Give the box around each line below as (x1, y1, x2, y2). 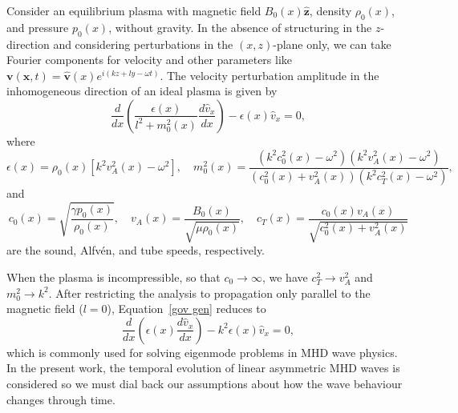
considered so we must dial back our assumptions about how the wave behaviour (6, 375, 403, 391)
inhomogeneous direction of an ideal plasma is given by (6, 82, 278, 99)
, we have (261, 269, 308, 285)
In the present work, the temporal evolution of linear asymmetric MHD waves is (6, 359, 400, 376)
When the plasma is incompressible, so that (6, 269, 221, 285)
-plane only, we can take (273, 35, 391, 52)
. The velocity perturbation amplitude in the (160, 66, 379, 83)
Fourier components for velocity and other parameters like (6, 51, 293, 68)
